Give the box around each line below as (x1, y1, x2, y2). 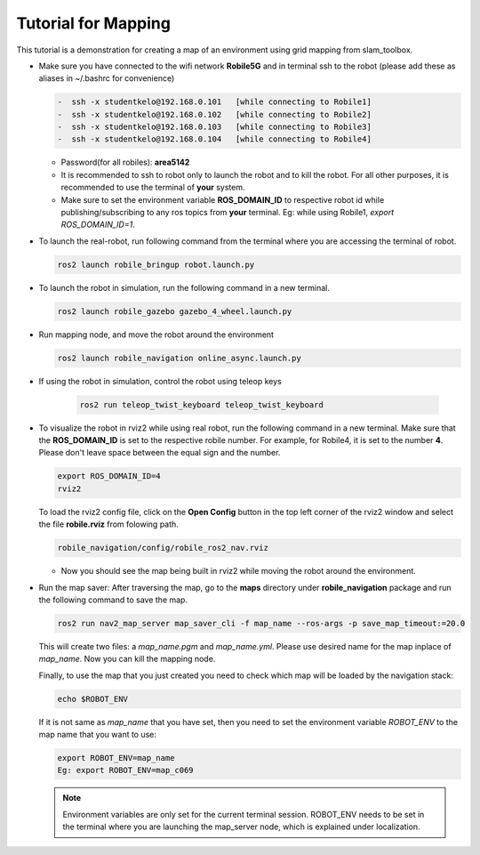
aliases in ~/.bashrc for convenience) (38, 73, 175, 84)
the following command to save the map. (38, 594, 188, 605)
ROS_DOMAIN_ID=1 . (60, 219, 135, 230)
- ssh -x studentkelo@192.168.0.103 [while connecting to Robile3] (57, 122, 372, 133)
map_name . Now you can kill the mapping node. (38, 654, 216, 665)
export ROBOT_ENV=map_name (57, 753, 175, 763)
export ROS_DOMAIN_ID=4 (57, 472, 162, 481)
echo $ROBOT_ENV (57, 694, 129, 704)
